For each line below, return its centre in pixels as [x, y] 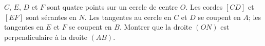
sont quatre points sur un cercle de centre [112, 7]
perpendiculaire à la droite [46, 37]
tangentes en [24, 27]
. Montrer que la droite [156, 27]
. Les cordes [204, 7]
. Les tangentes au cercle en [128, 17]
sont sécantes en [51, 17]
